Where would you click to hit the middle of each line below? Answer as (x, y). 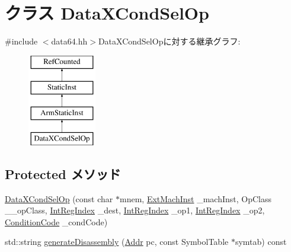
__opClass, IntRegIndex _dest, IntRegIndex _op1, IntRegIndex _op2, (135, 210)
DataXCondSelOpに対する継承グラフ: (169, 41)
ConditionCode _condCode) (56, 221)
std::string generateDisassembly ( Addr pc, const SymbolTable (117, 242)
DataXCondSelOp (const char (59, 198)
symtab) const (261, 242)
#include (21, 41)
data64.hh (69, 41)
